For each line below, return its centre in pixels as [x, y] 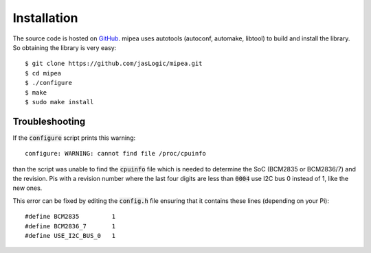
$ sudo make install [59, 102]
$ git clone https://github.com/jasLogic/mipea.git [114, 64]
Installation [45, 18]
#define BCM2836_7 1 [70, 226]
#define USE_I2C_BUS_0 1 [70, 236]
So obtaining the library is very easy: [65, 47]
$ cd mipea [43, 73]
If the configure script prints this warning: [74, 138]
